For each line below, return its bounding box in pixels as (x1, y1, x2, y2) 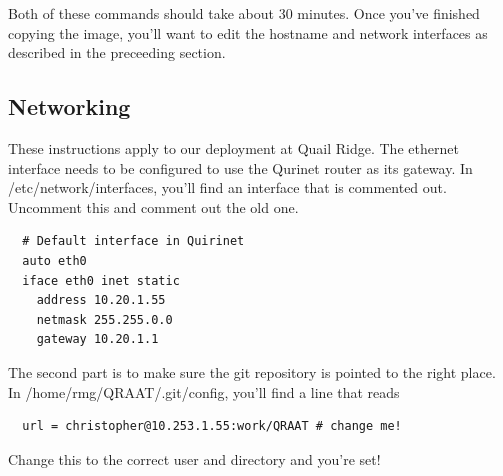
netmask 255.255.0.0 (36, 312, 173, 327)
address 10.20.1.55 (36, 293, 166, 308)
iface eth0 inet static (22, 273, 180, 288)
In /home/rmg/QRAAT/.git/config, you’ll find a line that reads (8, 381, 400, 402)
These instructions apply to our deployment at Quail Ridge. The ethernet (8, 137, 459, 158)
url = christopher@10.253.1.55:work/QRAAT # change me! (22, 419, 402, 434)
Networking (8, 91, 131, 122)
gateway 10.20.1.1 (36, 332, 159, 347)
